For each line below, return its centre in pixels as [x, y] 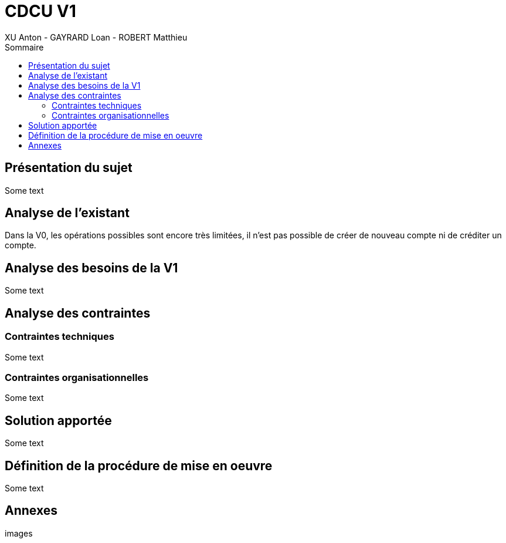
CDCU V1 [40, 11]
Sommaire [24, 47]
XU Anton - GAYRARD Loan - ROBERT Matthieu [96, 37]
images [19, 533]
